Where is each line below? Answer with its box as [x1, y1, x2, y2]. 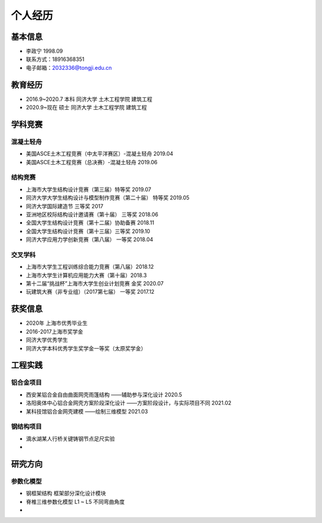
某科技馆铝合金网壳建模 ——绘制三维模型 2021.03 [26, 408, 148, 415]
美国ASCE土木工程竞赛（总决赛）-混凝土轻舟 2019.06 [26, 158, 158, 165]
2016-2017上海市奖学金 [26, 328, 83, 335]
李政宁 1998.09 [26, 48, 63, 55]
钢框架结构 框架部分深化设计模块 [26, 490, 106, 497]
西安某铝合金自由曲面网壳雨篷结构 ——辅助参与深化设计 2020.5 [26, 391, 182, 398]
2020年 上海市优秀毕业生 [26, 319, 88, 327]
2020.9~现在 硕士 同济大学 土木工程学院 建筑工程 [26, 104, 147, 111]
